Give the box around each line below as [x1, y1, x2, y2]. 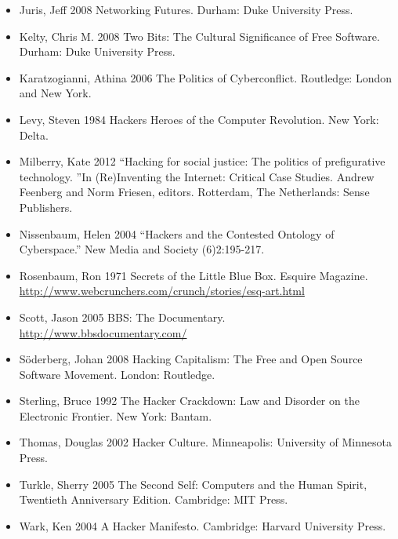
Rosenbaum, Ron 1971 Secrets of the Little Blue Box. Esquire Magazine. [19, 267, 368, 283]
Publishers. [19, 198, 73, 215]
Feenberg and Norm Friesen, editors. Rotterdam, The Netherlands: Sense [19, 184, 370, 200]
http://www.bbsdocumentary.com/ [19, 324, 187, 341]
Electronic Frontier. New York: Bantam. [19, 407, 212, 424]
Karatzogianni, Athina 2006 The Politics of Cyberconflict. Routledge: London [19, 69, 393, 86]
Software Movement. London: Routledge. [19, 366, 215, 382]
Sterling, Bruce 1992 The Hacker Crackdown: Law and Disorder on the [19, 392, 360, 409]
